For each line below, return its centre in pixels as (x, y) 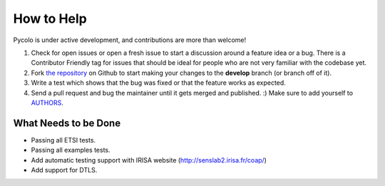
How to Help (50, 19)
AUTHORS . (47, 103)
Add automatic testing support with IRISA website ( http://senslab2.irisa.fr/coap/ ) (149, 160)
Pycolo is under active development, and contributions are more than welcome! (130, 40)
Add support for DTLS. (64, 170)
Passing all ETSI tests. (63, 140)
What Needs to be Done (67, 123)
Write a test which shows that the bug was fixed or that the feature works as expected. (159, 83)
